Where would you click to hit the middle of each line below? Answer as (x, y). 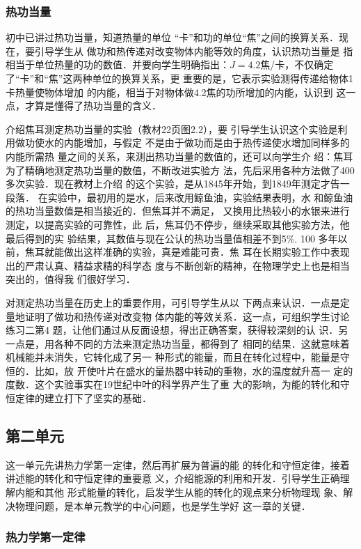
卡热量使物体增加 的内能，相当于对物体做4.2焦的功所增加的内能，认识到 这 (176, 92)
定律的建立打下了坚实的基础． (83, 398)
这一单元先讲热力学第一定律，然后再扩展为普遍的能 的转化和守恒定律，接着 (178, 464)
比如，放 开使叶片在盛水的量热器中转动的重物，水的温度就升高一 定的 (194, 370)
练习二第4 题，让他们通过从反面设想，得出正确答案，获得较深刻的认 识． (172, 330)
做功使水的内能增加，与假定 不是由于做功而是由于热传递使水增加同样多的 (182, 142)
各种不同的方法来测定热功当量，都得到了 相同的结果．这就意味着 (202, 343)
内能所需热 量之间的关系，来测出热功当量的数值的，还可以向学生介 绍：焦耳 (179, 156)
